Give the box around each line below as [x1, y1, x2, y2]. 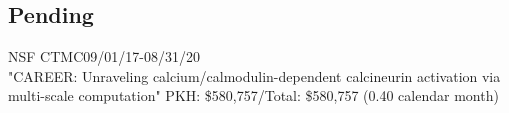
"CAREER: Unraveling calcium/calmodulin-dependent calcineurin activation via [8, 65, 501, 86]
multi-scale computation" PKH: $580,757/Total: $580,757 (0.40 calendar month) [8, 85, 499, 106]
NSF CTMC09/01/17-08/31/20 [8, 46, 200, 67]
